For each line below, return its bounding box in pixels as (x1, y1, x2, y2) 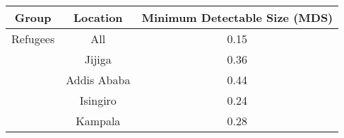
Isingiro (79, 92, 117, 108)
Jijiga (84, 51, 112, 67)
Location (73, 9, 123, 25)
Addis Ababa (66, 71, 131, 88)
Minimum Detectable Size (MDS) (141, 9, 333, 25)
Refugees (11, 30, 55, 47)
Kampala (76, 113, 121, 129)
